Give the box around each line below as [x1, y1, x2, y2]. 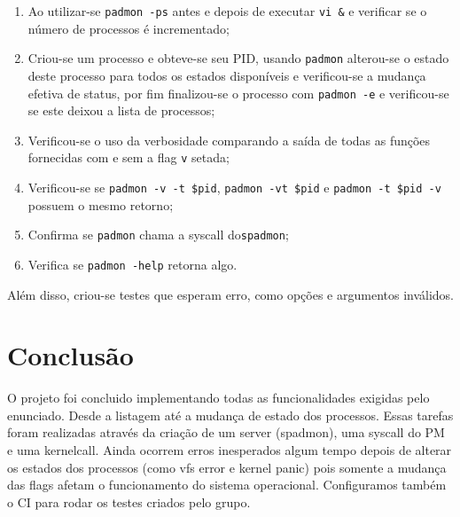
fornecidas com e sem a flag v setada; [27, 148, 230, 167]
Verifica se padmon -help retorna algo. [27, 255, 238, 273]
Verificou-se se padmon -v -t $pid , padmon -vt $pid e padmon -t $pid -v [27, 178, 441, 196]
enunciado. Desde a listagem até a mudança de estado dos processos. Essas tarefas [7, 405, 454, 424]
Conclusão [7, 337, 134, 373]
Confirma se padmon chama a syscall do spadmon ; [27, 225, 289, 244]
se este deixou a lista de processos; [27, 101, 215, 120]
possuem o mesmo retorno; [27, 195, 174, 214]
